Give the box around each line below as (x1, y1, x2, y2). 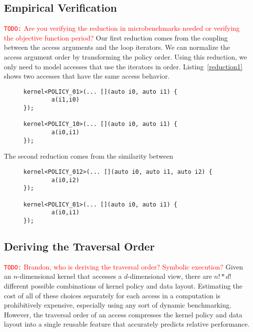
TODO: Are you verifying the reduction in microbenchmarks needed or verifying (4, 23, 240, 33)
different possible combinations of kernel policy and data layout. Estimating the (4, 281, 243, 291)
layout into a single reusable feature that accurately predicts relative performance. (4, 319, 250, 329)
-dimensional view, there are (127, 271, 212, 281)
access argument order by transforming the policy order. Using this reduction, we (4, 52, 247, 62)
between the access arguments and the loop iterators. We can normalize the (4, 42, 230, 52)
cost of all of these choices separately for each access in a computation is (4, 290, 221, 300)
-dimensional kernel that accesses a (17, 271, 122, 281)
